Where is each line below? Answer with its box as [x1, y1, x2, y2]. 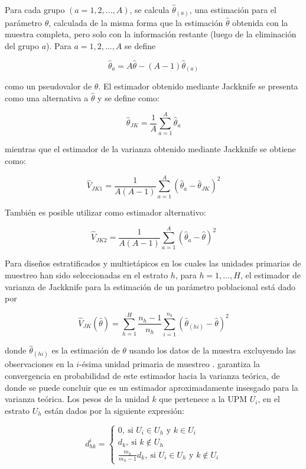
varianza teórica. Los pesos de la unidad [5, 393, 149, 405]
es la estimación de [51, 344, 120, 356]
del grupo [5, 39, 40, 52]
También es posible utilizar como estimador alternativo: [5, 205, 206, 218]
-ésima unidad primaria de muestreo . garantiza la [79, 358, 260, 370]
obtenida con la [232, 16, 288, 28]
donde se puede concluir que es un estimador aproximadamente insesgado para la [5, 381, 298, 393]
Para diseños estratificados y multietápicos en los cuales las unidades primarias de [5, 257, 301, 269]
